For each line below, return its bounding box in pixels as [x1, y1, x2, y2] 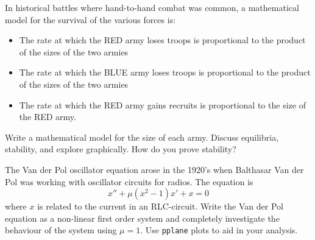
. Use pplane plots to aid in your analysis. [140, 224, 298, 236]
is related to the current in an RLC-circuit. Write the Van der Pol [37, 200, 283, 213]
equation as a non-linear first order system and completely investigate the [5, 211, 280, 224]
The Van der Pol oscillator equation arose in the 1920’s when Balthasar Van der [5, 163, 304, 175]
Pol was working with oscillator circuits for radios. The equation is [5, 175, 253, 188]
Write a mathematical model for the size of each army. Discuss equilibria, [5, 130, 279, 143]
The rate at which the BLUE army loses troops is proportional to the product [19, 66, 311, 79]
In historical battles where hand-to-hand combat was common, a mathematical [5, 1, 299, 13]
